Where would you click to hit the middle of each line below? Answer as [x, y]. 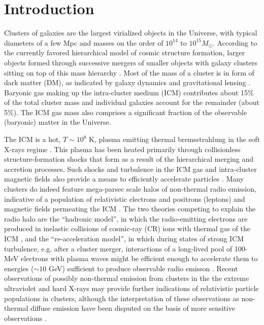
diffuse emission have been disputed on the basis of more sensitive [133, 308]
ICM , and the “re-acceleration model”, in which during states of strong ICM [124, 238]
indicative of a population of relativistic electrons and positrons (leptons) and [125, 198]
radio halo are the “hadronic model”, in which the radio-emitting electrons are [126, 218]
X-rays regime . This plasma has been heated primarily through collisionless [122, 149]
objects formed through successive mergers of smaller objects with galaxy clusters [131, 62]
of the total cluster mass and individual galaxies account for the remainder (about [132, 102]
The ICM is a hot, [32, 139]
